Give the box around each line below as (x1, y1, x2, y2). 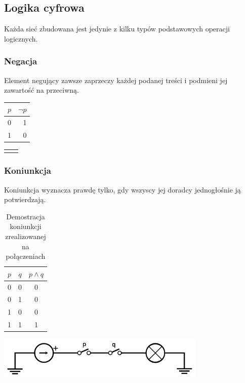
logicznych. (4, 33, 38, 44)
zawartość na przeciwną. (4, 85, 79, 95)
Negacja (4, 55, 37, 67)
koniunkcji (10, 221, 42, 232)
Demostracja (6, 211, 45, 221)
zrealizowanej (5, 231, 46, 241)
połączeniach (6, 251, 46, 261)
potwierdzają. (4, 194, 46, 205)
